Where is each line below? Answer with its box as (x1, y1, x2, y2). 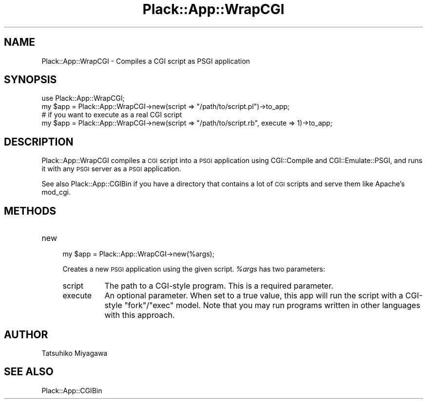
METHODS (4, 204, 57, 217)
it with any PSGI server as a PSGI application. (41, 165, 181, 173)
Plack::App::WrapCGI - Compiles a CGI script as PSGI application (41, 56, 250, 65)
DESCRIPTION (4, 135, 74, 148)
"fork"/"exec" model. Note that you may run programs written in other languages (124, 300, 421, 311)
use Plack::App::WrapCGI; (41, 94, 125, 103)
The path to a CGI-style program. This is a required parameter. (104, 281, 333, 291)
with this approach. (104, 310, 175, 320)
